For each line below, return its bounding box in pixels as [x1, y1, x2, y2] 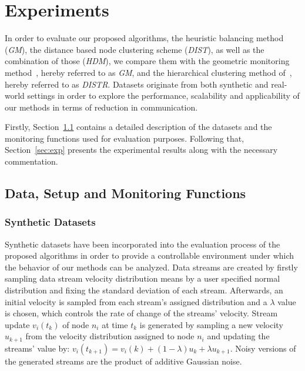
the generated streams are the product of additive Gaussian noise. [5, 355, 242, 367]
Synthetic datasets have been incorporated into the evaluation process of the [5, 238, 280, 250]
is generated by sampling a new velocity [139, 318, 283, 330]
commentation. [5, 155, 58, 168]
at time [102, 318, 128, 330]
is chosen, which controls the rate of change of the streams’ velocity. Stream [5, 307, 278, 319]
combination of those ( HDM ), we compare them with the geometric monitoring [5, 55, 290, 67]
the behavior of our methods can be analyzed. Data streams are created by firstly [5, 260, 298, 273]
